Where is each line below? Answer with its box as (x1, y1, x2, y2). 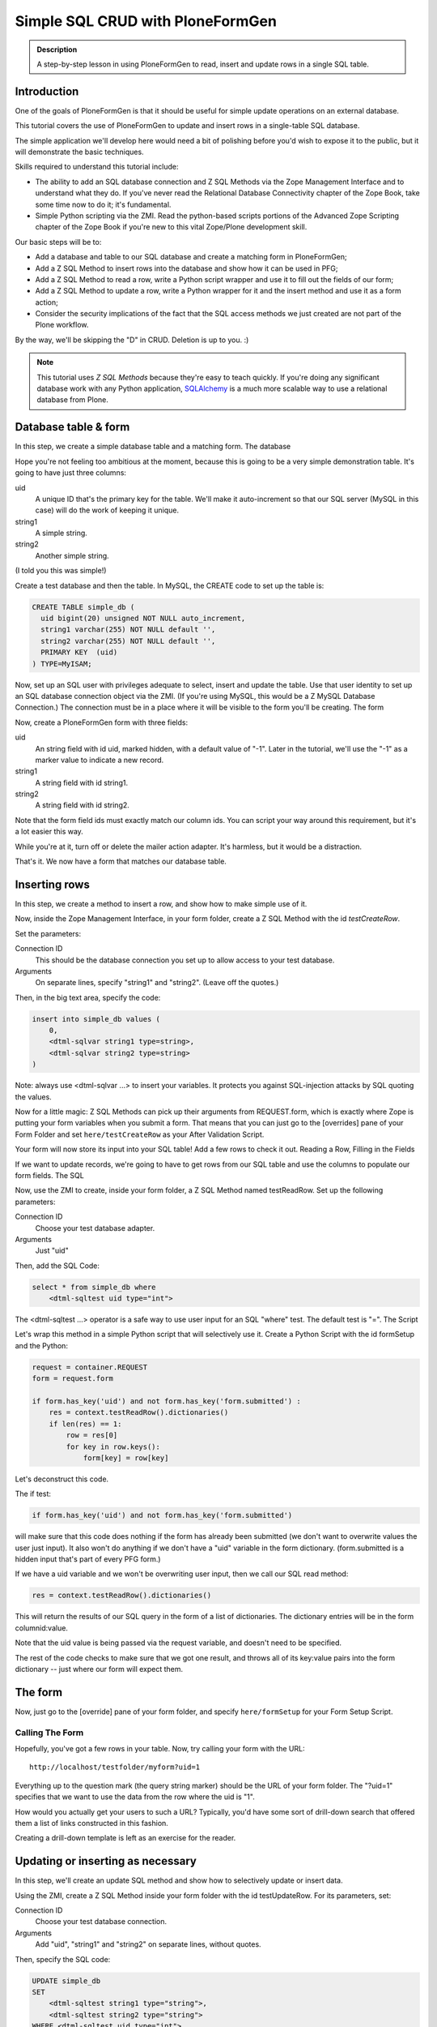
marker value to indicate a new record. (35, 755, 164, 765)
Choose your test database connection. (35, 1917, 168, 1926)
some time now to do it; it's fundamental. (35, 199, 172, 209)
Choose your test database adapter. (35, 1223, 155, 1232)
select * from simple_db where (32, 1282, 157, 1292)
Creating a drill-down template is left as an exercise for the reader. (15, 1833, 236, 1843)
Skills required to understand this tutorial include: (15, 162, 179, 172)
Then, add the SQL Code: (15, 1261, 100, 1271)
